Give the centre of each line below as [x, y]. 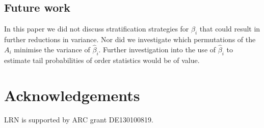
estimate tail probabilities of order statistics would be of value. [102, 60]
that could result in [230, 29]
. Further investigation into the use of [157, 50]
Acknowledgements [72, 95]
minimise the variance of [52, 50]
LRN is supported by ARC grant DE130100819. [79, 119]
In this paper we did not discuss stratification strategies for [97, 29]
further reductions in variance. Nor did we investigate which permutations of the [130, 39]
